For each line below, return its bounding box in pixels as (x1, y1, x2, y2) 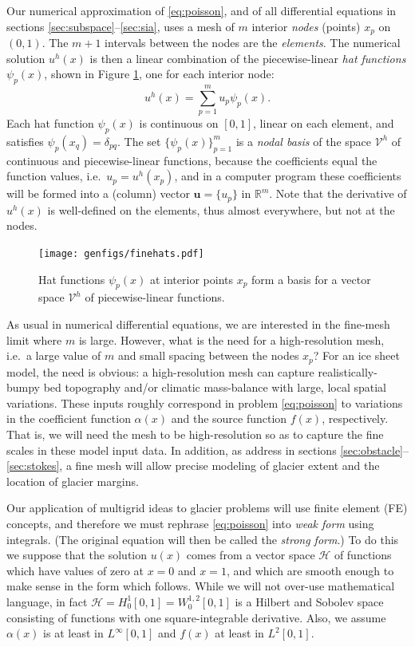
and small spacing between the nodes (117, 347, 299, 364)
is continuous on (139, 115, 219, 132)
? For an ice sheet (313, 347, 400, 364)
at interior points (149, 270, 233, 287)
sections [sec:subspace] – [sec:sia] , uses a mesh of (6, 18, 235, 34)
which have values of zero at (6, 562, 144, 578)
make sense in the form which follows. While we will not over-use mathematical (6, 578, 395, 594)
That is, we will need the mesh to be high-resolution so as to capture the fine (6, 426, 384, 443)
